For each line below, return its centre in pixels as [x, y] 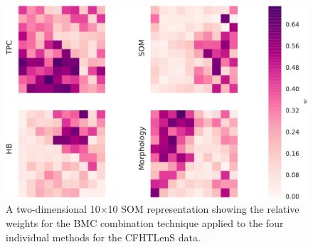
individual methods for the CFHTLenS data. [103, 237]
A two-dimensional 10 [53, 209]
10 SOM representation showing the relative [203, 209]
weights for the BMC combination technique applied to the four [145, 222]
